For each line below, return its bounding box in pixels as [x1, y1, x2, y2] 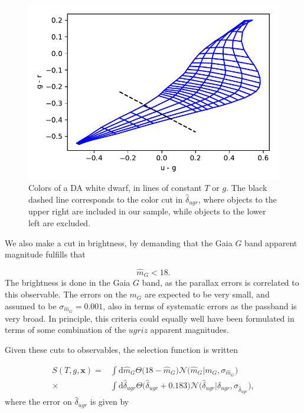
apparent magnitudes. [150, 323, 229, 336]
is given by [90, 395, 129, 408]
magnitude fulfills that [5, 248, 86, 260]
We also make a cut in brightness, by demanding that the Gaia [5, 236, 233, 249]
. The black [226, 181, 267, 194]
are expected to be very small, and [144, 288, 270, 300]
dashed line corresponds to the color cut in [28, 193, 183, 205]
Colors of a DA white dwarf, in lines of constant [28, 181, 202, 194]
